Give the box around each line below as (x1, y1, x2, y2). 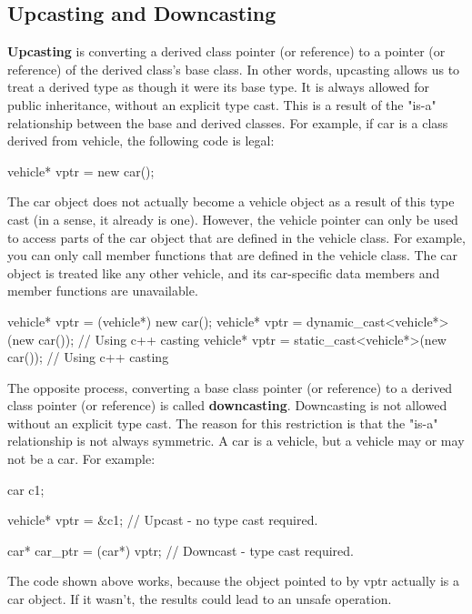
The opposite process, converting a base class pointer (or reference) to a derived (7, 377, 453, 397)
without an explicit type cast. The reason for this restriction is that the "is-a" (7, 413, 438, 432)
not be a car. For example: (7, 449, 156, 468)
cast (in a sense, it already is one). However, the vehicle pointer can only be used (7, 209, 458, 228)
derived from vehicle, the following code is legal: (7, 131, 275, 150)
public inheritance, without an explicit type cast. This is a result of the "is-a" (7, 95, 437, 114)
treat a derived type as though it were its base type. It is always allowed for (7, 77, 430, 96)
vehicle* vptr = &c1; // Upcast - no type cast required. (7, 510, 318, 529)
